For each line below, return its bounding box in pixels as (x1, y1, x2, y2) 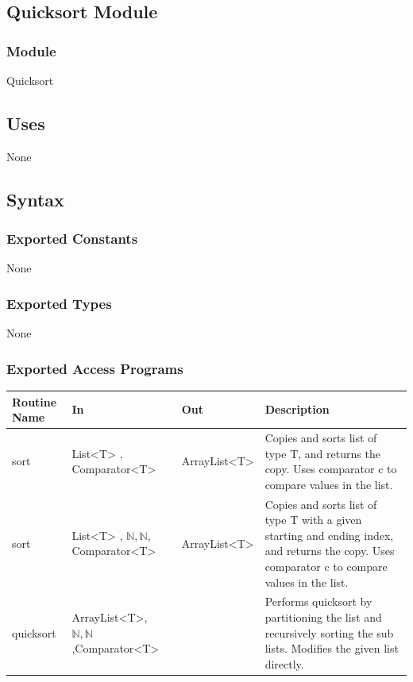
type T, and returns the (264, 445, 380, 461)
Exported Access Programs (6, 358, 183, 378)
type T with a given (264, 511, 362, 528)
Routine (12, 393, 57, 410)
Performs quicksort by (264, 593, 372, 610)
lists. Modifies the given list (264, 640, 399, 657)
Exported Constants (6, 229, 138, 249)
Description (264, 401, 330, 418)
